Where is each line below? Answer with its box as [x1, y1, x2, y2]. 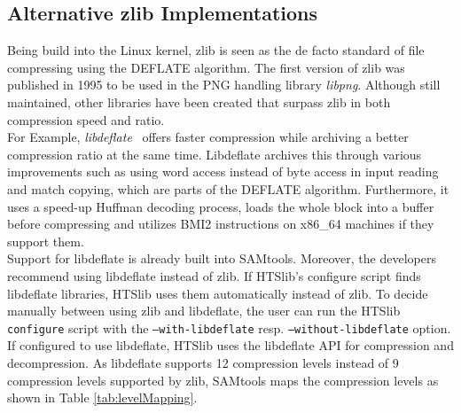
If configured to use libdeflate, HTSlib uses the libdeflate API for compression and [7, 336, 454, 355]
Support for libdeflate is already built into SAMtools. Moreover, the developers [7, 249, 436, 268]
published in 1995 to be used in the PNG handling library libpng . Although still [7, 75, 441, 94]
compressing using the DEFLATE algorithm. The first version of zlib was [7, 58, 405, 76]
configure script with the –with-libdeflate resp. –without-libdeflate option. [7, 318, 451, 337]
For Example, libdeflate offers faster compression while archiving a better [7, 128, 409, 146]
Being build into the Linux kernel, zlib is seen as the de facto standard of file [7, 41, 425, 59]
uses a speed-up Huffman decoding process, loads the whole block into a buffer [7, 197, 434, 215]
